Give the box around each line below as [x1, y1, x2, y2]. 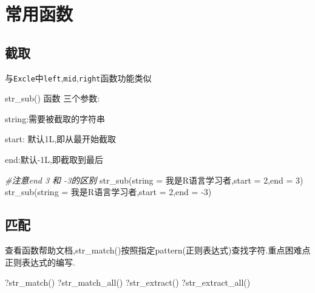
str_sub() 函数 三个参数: [5, 92, 100, 105]
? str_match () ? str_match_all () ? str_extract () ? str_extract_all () [5, 276, 251, 289]
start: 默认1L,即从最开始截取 [5, 133, 117, 145]
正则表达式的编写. [5, 255, 75, 268]
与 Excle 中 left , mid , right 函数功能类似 [5, 71, 152, 84]
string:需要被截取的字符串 [5, 112, 106, 125]
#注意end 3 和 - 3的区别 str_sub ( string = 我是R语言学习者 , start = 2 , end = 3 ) [5, 173, 303, 186]
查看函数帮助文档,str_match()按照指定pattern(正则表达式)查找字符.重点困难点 [5, 244, 311, 256]
